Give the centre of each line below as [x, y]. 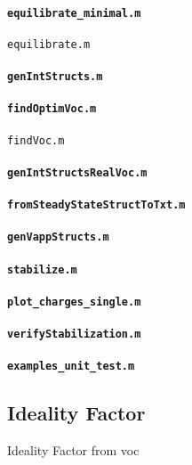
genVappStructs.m [58, 237]
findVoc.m [36, 140]
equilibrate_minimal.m [74, 13]
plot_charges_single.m [74, 302]
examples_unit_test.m [71, 367]
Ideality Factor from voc [73, 450]
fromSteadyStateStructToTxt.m [96, 205]
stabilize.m [42, 269]
